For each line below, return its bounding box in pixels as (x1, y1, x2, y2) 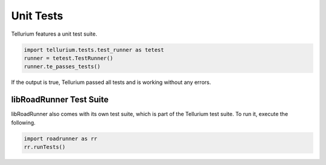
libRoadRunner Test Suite (11, 94, 109, 105)
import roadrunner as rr (24, 135, 98, 142)
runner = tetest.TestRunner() (24, 54, 113, 62)
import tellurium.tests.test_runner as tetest (24, 46, 164, 53)
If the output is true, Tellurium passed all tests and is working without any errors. (11, 79, 211, 86)
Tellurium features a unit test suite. (11, 30, 98, 37)
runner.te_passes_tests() (24, 63, 101, 70)
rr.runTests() (24, 143, 66, 150)
